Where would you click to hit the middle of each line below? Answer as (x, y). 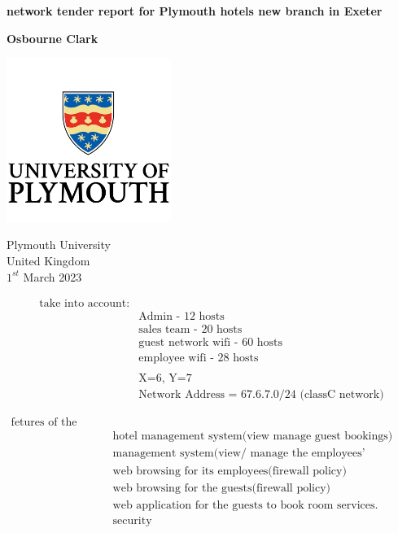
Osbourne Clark (52, 38)
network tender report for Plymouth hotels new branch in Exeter (195, 11)
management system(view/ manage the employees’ (239, 454)
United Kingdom (48, 260)
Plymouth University (59, 245)
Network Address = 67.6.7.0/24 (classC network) (261, 395)
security (132, 520)
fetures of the (44, 423)
